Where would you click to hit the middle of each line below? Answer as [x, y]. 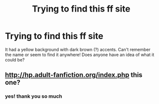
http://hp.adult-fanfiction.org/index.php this [74, 75]
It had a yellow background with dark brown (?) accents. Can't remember [78, 49]
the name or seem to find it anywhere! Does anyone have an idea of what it [80, 55]
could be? [15, 59]
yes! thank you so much [34, 96]
